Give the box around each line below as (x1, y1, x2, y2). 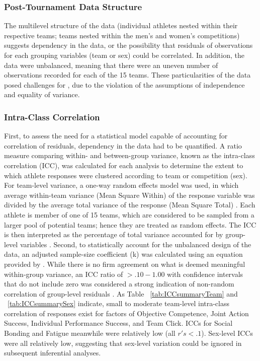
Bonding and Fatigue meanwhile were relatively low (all (4, 328, 176, 338)
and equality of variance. (4, 89, 80, 100)
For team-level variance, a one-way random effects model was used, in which (4, 180, 239, 190)
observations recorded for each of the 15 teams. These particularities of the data (4, 69, 251, 80)
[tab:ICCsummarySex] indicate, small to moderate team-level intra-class (8, 298, 230, 309)
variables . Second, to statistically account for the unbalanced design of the (20, 239, 251, 249)
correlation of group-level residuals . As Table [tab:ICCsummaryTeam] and (4, 288, 238, 299)
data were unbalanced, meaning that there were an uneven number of (4, 59, 218, 70)
